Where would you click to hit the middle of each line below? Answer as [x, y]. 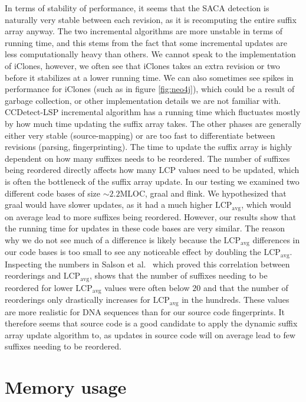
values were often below [147, 287]
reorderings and [33, 275]
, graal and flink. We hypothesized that [216, 193]
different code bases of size [53, 193]
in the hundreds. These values [236, 300]
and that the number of [246, 287]
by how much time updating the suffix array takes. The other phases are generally [153, 123]
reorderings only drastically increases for [78, 300]
